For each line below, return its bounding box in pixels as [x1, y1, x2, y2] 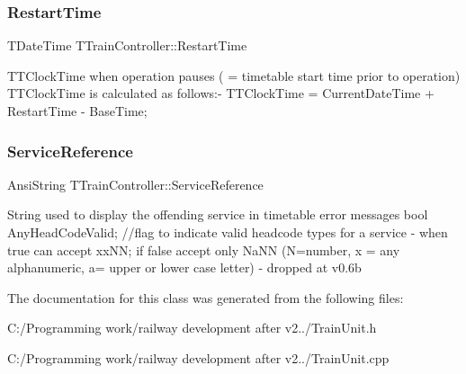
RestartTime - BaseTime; [7, 102, 148, 120]
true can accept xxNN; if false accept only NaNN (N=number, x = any [7, 240, 400, 259]
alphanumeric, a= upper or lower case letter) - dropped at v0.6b [7, 258, 362, 277]
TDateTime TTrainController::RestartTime [7, 36, 247, 55]
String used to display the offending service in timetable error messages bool [7, 205, 428, 224]
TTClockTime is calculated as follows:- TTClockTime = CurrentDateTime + [7, 84, 435, 102]
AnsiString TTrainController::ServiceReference [7, 174, 264, 193]
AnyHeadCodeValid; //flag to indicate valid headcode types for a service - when [7, 223, 448, 241]
